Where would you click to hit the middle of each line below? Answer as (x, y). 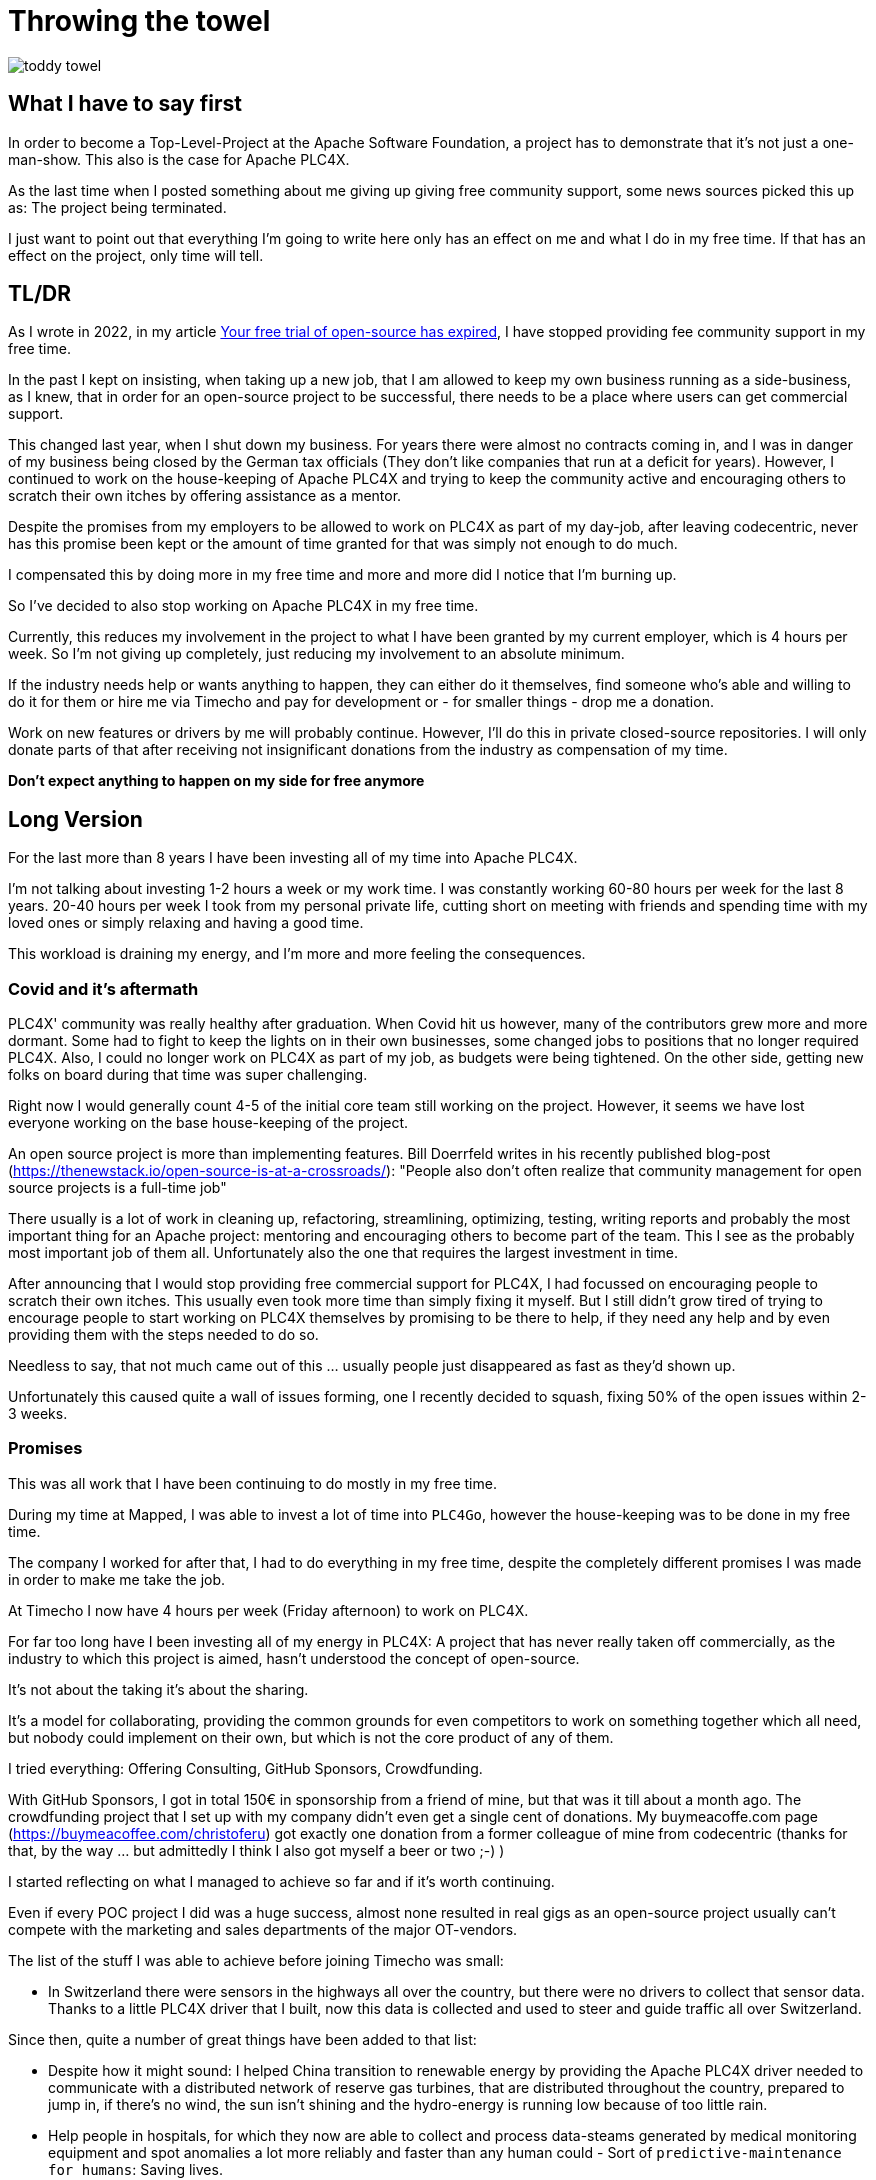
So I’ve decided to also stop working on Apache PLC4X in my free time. (243, 606)
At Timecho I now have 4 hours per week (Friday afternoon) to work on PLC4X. (268, 1610)
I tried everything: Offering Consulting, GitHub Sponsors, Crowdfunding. (245, 1768)
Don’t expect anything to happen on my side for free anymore (216, 781)
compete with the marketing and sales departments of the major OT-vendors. (263, 1929)
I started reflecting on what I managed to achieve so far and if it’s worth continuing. (281, 1881)
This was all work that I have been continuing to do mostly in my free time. (252, 1483)
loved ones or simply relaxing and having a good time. (186, 923)
